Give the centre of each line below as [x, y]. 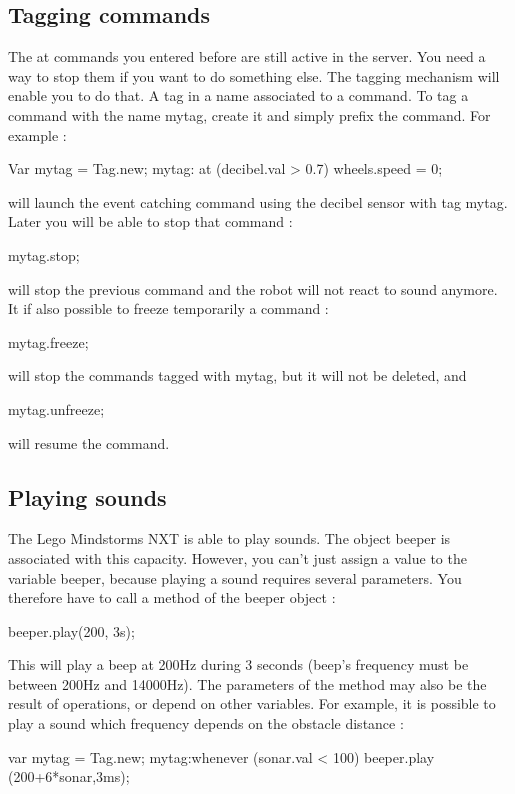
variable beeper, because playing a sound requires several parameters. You [235, 577]
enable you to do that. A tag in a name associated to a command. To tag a [238, 95]
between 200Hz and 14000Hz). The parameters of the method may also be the [247, 683]
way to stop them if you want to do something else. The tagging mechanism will [254, 75]
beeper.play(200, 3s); [71, 630]
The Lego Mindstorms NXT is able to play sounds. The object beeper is [229, 538]
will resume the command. [89, 442]
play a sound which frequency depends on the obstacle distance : [206, 723]
